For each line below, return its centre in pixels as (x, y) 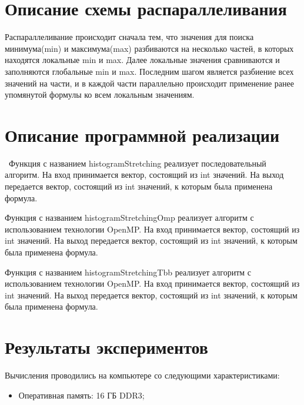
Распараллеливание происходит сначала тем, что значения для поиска (129, 37)
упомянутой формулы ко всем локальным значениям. (100, 94)
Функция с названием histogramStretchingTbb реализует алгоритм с (128, 272)
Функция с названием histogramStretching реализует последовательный (137, 163)
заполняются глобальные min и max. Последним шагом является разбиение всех (149, 71)
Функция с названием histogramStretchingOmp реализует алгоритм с (129, 218)
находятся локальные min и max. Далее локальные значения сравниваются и (142, 60)
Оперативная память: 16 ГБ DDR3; (81, 395)
